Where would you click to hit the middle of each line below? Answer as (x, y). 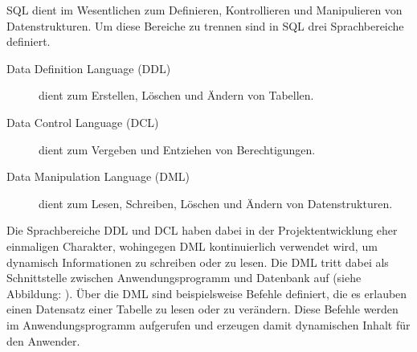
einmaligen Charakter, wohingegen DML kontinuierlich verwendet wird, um (192, 246)
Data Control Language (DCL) (83, 122)
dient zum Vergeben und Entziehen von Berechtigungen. (177, 149)
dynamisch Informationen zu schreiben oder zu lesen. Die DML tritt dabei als (198, 262)
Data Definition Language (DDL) (89, 68)
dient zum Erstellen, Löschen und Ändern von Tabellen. (176, 95)
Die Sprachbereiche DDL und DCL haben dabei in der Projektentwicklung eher (202, 230)
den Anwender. (43, 340)
